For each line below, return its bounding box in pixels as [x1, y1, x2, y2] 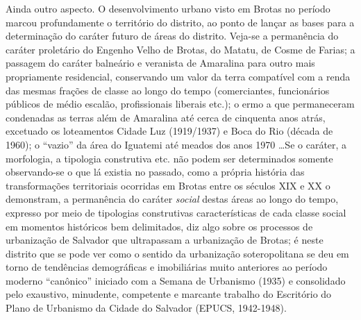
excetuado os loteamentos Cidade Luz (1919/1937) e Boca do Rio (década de [6, 124, 333, 138]
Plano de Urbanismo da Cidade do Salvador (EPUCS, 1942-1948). [6, 301, 287, 315]
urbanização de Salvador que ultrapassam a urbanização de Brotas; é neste [6, 233, 324, 247]
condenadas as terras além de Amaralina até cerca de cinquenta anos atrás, [6, 110, 326, 124]
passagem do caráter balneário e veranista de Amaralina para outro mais [6, 56, 315, 70]
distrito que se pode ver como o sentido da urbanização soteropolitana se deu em [6, 246, 349, 260]
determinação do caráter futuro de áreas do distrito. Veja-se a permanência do [6, 28, 339, 43]
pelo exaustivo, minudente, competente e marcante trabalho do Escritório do [6, 287, 332, 301]
